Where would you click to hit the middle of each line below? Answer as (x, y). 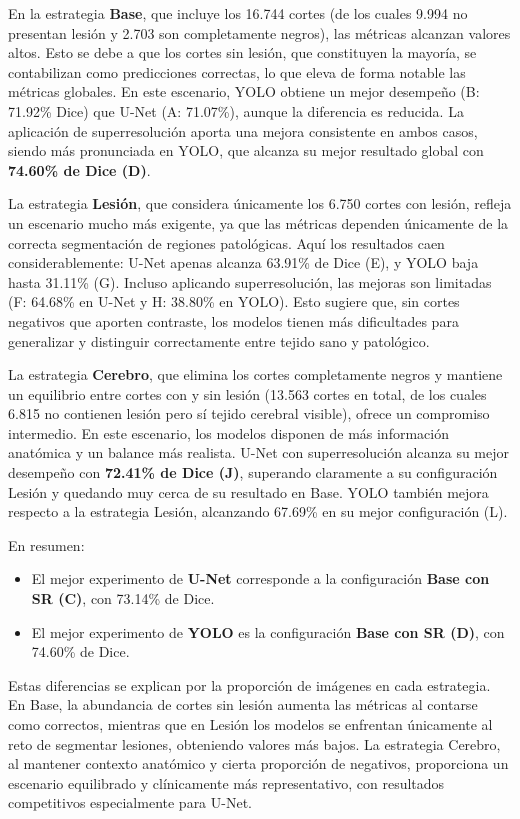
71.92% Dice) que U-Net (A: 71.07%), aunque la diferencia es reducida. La (236, 110)
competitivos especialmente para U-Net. (130, 802)
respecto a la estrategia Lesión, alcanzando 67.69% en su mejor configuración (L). (258, 511)
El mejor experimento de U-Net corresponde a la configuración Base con (260, 578)
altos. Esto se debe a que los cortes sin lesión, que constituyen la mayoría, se (242, 52)
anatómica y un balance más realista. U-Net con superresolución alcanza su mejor (259, 452)
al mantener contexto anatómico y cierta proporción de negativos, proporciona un (258, 763)
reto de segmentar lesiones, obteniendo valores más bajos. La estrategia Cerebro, (254, 743)
